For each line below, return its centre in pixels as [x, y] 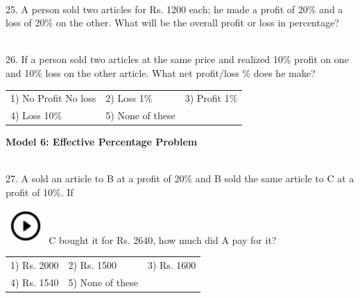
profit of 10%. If [40, 192]
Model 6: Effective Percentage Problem [102, 142]
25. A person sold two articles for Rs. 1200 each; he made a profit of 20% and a [174, 9]
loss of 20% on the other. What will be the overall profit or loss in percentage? [172, 23]
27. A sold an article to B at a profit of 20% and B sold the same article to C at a [180, 178]
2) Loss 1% [129, 98]
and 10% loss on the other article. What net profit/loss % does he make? [161, 72]
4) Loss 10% [36, 115]
